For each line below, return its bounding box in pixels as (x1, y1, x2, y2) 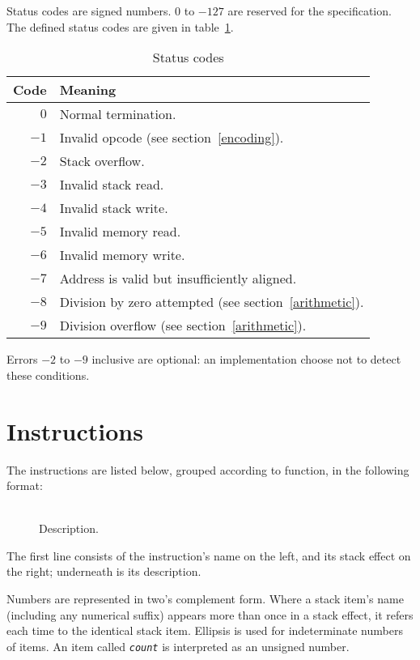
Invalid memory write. (59, 245, 185, 265)
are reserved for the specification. (227, 2, 392, 19)
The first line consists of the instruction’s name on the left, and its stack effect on (6, 547, 411, 564)
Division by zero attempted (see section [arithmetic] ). (59, 292, 364, 312)
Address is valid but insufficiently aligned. (59, 269, 297, 288)
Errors (6, 351, 38, 368)
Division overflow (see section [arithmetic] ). (59, 316, 307, 335)
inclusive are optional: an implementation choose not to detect (91, 351, 401, 368)
